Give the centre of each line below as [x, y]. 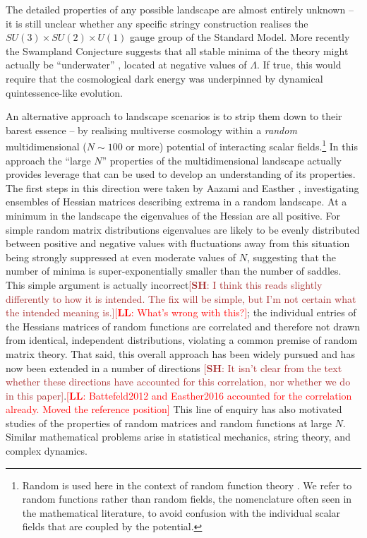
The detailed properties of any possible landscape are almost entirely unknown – [180, 9]
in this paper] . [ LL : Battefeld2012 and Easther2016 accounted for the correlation [179, 395]
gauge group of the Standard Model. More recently [240, 37]
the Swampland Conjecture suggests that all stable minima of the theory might [177, 50]
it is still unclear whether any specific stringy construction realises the [157, 23]
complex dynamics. [47, 451]
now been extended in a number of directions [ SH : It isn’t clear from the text [174, 367]
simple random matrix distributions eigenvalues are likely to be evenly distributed [183, 229]
